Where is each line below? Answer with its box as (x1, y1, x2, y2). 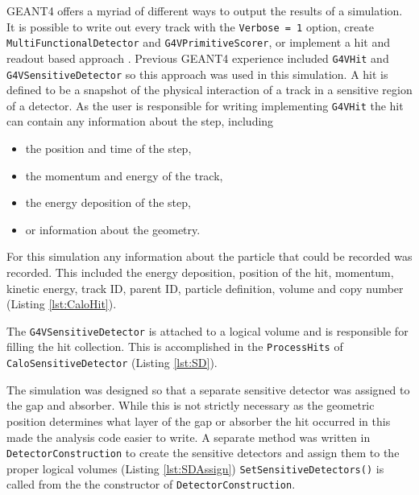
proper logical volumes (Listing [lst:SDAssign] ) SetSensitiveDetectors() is (6, 460, 384, 476)
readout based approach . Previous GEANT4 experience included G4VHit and (6, 49, 389, 66)
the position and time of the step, (25, 140, 192, 157)
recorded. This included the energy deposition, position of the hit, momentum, (6, 264, 394, 281)
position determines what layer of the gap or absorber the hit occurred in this (6, 412, 391, 429)
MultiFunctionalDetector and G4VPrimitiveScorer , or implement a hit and (6, 34, 390, 51)
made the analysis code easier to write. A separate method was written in (6, 428, 371, 445)
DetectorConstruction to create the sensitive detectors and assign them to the (6, 444, 400, 461)
